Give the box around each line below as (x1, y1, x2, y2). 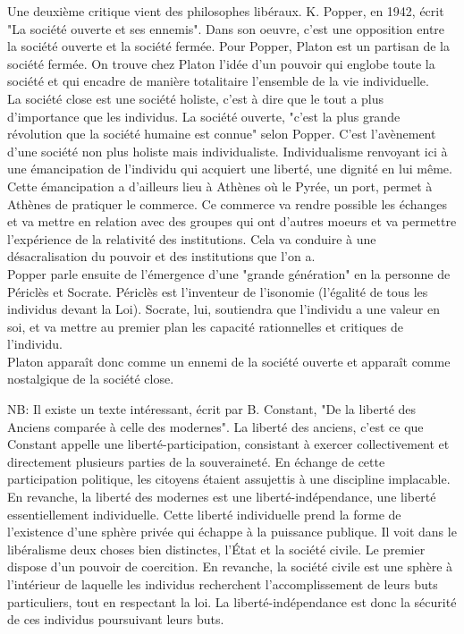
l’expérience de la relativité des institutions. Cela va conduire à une (7, 229, 376, 248)
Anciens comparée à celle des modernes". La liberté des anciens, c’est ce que (7, 417, 424, 435)
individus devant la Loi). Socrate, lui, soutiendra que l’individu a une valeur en (7, 300, 440, 318)
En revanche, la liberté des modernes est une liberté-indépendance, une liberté (7, 487, 436, 506)
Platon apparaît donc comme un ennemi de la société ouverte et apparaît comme (7, 351, 451, 370)
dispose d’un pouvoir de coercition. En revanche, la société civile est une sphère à (7, 557, 453, 576)
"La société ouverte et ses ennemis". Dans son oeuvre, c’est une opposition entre (7, 19, 445, 38)
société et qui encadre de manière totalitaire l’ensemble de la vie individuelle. (7, 72, 429, 90)
